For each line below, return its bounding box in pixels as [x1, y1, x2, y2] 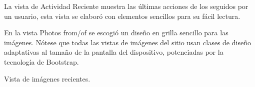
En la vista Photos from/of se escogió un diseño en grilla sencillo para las [4, 27, 228, 38]
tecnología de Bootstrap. [4, 56, 79, 67]
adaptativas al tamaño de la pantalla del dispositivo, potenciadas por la [4, 47, 223, 57]
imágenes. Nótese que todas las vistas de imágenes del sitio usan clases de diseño [4, 37, 251, 47]
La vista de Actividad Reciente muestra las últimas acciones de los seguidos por [4, 1, 248, 11]
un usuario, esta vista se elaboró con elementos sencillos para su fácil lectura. [4, 10, 240, 21]
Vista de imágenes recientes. [4, 73, 90, 84]
